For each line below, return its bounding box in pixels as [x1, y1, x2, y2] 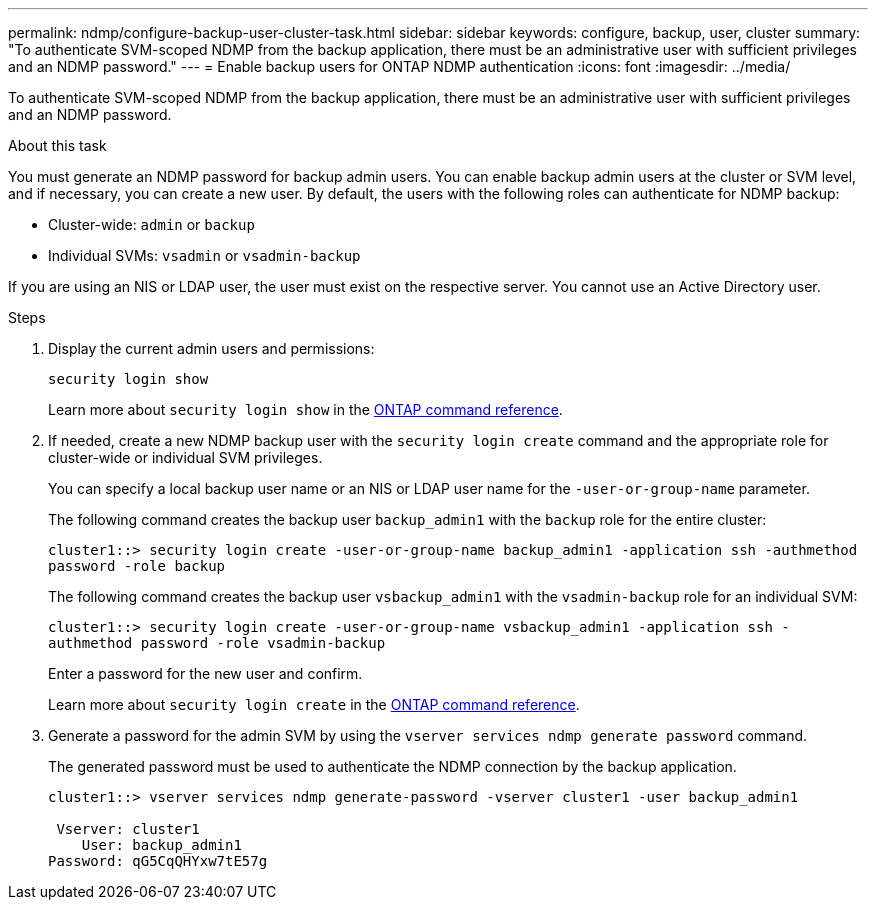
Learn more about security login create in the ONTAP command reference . [48, 696, 580, 713]
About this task [8, 137, 107, 154]
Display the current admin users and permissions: [48, 340, 375, 357]
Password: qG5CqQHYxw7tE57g [48, 853, 268, 869]
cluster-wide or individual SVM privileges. [48, 449, 323, 466]
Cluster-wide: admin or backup [48, 216, 255, 233]
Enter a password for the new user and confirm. [48, 665, 363, 682]
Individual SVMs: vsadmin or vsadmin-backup [48, 247, 361, 264]
